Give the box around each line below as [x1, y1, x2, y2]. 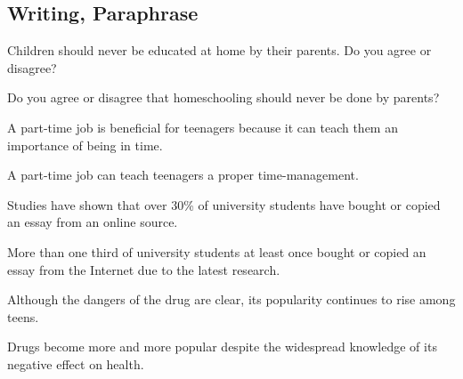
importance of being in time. [7, 135, 163, 154]
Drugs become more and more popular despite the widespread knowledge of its [7, 337, 437, 356]
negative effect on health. [7, 354, 144, 373]
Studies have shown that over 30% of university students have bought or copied [7, 195, 441, 214]
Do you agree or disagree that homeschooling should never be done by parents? [7, 88, 440, 107]
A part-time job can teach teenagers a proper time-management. [7, 165, 359, 184]
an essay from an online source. [7, 213, 178, 231]
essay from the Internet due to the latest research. [7, 260, 280, 278]
